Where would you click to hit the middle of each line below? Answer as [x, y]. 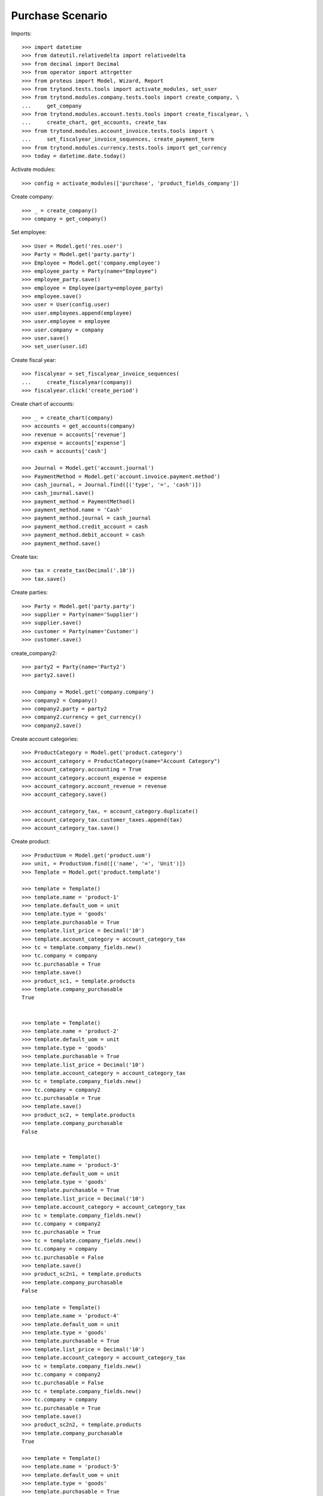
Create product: [31, 841]
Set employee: [29, 232]
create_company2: [34, 653]
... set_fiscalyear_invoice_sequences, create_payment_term [118, 139]
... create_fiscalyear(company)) [77, 382]
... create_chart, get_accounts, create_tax [94, 122]
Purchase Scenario [59, 16]
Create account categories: [45, 739]
